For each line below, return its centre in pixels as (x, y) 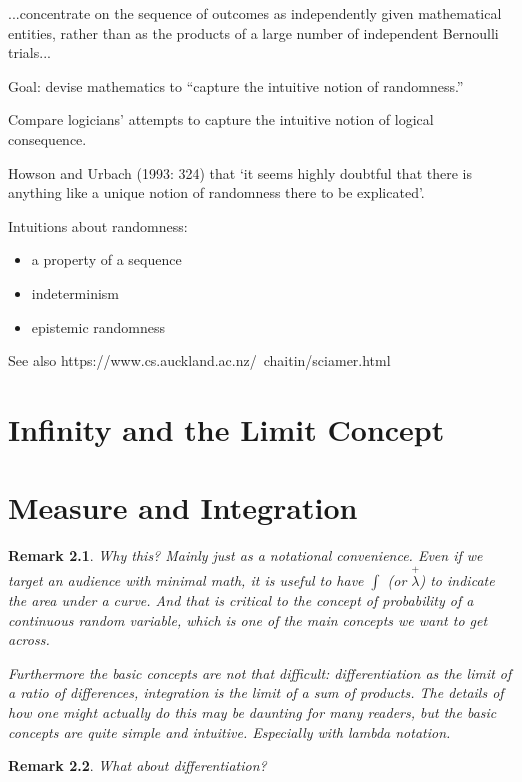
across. (29, 639)
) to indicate (457, 580)
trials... (29, 52)
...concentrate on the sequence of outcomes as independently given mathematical (255, 13)
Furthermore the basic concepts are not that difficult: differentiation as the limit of (260, 672)
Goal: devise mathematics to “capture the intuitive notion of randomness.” (236, 85)
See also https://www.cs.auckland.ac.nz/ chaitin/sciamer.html (199, 360)
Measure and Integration (183, 507)
